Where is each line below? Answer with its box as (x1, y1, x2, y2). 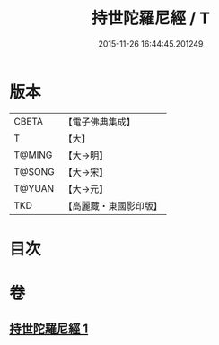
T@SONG (13, 165, 56, 177)
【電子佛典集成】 (63, 116, 136, 128)
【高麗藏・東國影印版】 (63, 199, 163, 211)
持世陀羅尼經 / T (91, 8, 211, 29)
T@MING (13, 149, 53, 161)
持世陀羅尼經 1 (9, 322, 89, 337)
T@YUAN (13, 182, 55, 194)
